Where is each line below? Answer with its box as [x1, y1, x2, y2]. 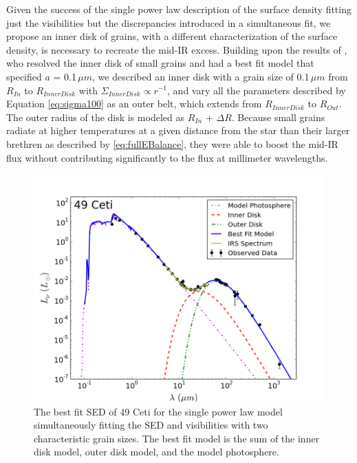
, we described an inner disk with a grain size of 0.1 [92, 69, 310, 83]
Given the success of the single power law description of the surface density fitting [6, 2, 351, 16]
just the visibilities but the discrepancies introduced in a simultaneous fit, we [6, 15, 331, 30]
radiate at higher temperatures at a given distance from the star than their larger [6, 123, 350, 138]
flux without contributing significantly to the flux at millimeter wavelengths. [6, 150, 328, 164]
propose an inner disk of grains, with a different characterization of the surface [6, 29, 338, 43]
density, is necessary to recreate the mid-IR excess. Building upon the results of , [6, 42, 347, 56]
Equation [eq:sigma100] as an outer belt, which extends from [6, 96, 262, 111]
